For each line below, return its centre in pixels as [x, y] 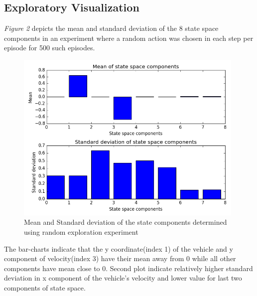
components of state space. [45, 287]
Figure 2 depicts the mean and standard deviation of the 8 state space [111, 28]
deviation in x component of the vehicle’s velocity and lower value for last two [123, 278]
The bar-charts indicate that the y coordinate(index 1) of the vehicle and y [119, 248]
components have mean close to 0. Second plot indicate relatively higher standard [128, 268]
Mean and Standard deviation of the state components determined [126, 222]
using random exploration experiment [81, 231]
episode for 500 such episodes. [50, 48]
